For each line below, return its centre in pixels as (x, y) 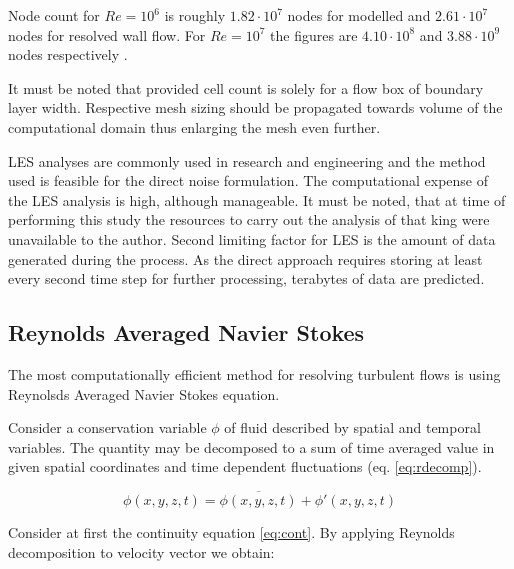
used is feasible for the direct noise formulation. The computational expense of (248, 180)
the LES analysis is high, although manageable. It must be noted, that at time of (257, 199)
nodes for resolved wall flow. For (107, 34)
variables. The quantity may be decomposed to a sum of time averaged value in (251, 446)
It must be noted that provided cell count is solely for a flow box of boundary (246, 87)
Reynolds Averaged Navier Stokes (186, 332)
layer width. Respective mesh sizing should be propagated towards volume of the (255, 107)
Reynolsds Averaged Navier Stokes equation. (144, 393)
